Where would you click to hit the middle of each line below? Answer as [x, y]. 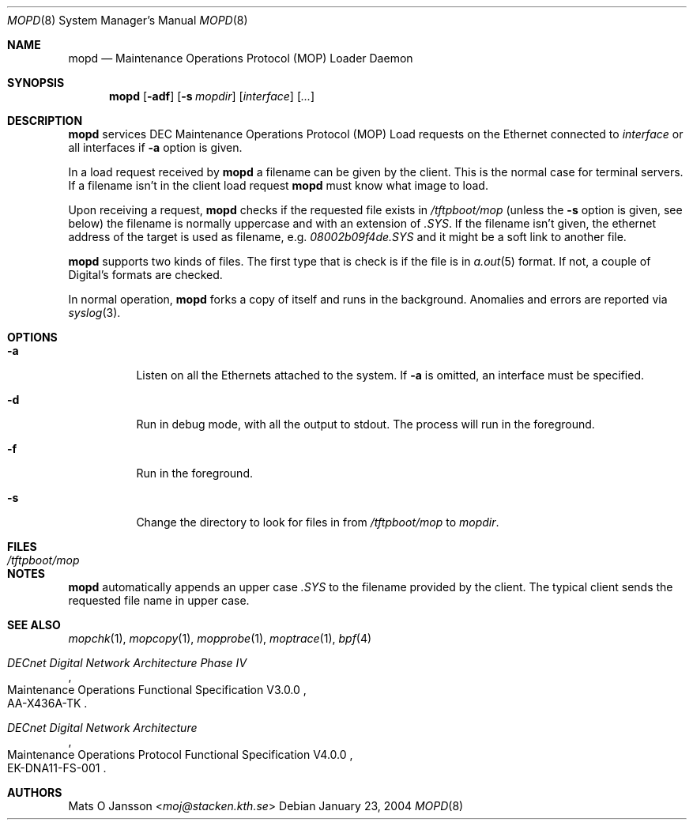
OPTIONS [32, 337]
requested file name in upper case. [159, 600]
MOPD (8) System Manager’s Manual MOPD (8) [128, 20]
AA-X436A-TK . [47, 703]
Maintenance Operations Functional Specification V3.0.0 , [157, 690]
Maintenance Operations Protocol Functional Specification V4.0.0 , [180, 754]
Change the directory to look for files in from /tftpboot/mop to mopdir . [318, 522]
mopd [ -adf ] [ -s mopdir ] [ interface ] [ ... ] [212, 96]
